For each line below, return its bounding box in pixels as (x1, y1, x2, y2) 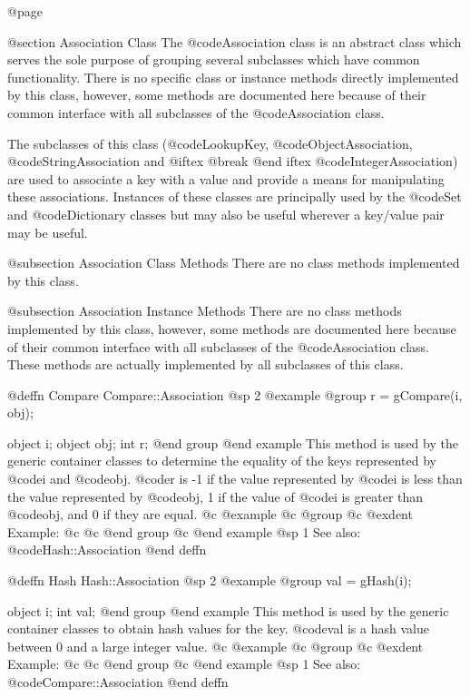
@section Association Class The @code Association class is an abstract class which (7, 32, 462, 51)
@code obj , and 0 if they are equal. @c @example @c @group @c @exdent (7, 505, 413, 524)
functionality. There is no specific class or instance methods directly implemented (7, 67, 459, 86)
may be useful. (7, 222, 88, 241)
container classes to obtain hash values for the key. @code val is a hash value (7, 619, 429, 638)
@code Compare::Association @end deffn (7, 672, 229, 691)
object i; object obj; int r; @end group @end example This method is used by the (7, 433, 458, 452)
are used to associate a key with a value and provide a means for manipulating (7, 169, 445, 188)
